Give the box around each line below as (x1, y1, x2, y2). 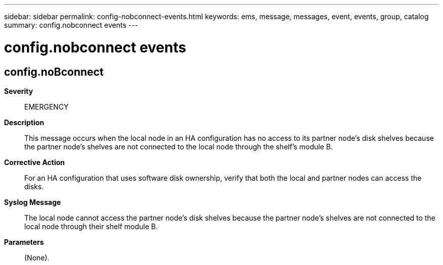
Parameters (4, 237, 44, 246)
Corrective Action (4, 157, 65, 167)
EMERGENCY (24, 102, 69, 111)
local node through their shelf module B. (24, 222, 158, 231)
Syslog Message (4, 197, 61, 206)
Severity (4, 86, 33, 95)
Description (4, 118, 45, 127)
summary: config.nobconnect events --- (4, 21, 139, 29)
